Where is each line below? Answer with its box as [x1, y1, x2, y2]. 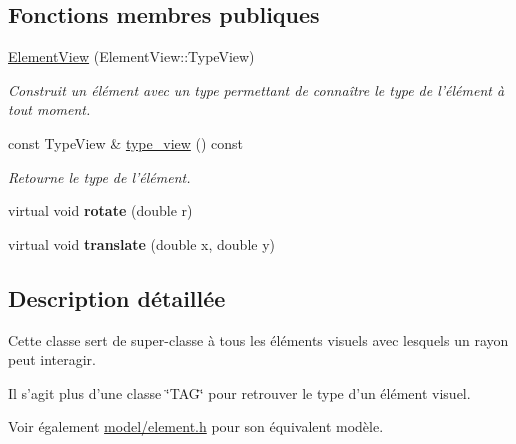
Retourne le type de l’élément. [8, 166, 191, 187]
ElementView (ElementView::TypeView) [8, 46, 255, 67]
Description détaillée [8, 282, 226, 313]
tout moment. [8, 99, 91, 120]
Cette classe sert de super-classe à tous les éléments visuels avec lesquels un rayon [8, 329, 509, 350]
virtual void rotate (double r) [8, 200, 193, 221]
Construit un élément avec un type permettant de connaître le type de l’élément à [8, 79, 505, 100]
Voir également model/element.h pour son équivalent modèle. [8, 416, 384, 437]
